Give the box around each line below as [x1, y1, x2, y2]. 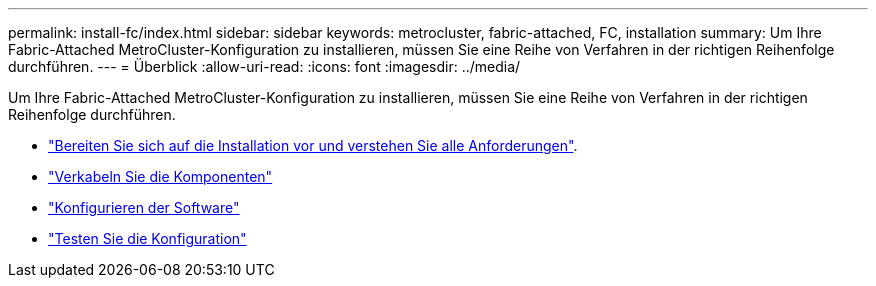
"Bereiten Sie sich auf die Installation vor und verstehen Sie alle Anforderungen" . [48, 137, 578, 154]
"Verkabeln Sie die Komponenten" [48, 168, 273, 185]
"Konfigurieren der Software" [48, 199, 240, 216]
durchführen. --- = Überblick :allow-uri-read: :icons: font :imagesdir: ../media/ [8, 58, 521, 75]
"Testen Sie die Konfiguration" [48, 230, 247, 247]
